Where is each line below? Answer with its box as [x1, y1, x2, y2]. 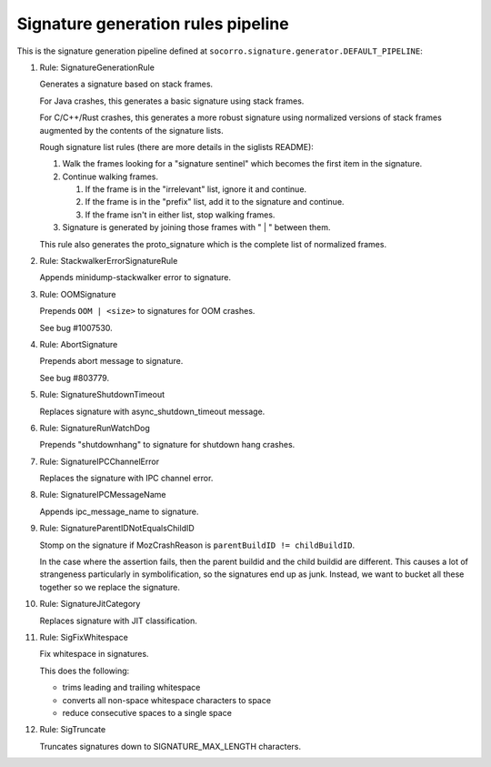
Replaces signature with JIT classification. [39, 615, 197, 626]
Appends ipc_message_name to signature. [39, 506, 199, 517]
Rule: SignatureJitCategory [39, 599, 141, 610]
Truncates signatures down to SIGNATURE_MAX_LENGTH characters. [39, 741, 302, 752]
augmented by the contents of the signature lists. [39, 125, 224, 136]
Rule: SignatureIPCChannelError [39, 456, 159, 467]
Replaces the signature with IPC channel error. [39, 473, 214, 484]
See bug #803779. [39, 372, 109, 383]
